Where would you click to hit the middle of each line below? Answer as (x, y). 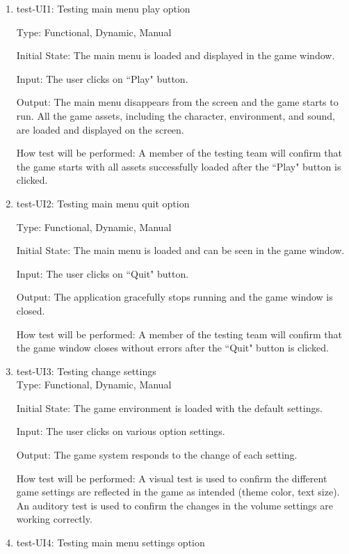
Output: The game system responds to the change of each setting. (157, 455)
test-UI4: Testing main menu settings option (111, 543)
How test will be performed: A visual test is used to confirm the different (172, 478)
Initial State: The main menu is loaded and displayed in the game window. (176, 55)
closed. (31, 310)
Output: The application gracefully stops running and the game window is (174, 297)
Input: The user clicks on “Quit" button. (103, 273)
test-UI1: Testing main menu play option (103, 8)
